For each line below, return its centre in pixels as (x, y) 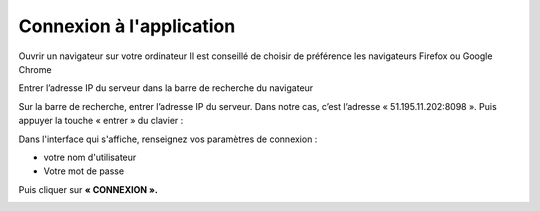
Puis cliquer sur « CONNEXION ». (88, 189)
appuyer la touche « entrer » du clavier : (101, 121)
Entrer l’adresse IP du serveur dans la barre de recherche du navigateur (166, 88)
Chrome (35, 69)
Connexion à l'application (127, 26)
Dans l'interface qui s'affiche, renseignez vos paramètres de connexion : (168, 139)
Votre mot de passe (84, 171)
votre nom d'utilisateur (90, 157)
